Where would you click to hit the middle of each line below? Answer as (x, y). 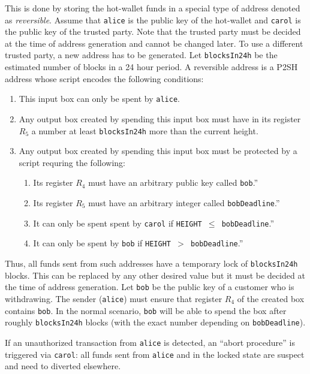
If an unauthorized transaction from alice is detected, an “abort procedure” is (150, 342)
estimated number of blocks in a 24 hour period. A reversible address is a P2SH (151, 67)
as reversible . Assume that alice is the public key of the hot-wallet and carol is (153, 19)
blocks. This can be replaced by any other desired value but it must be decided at (155, 275)
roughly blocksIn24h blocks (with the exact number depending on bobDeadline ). (155, 322)
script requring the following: (72, 162)
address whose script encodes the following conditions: (104, 78)
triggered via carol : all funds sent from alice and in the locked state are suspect (155, 354)
